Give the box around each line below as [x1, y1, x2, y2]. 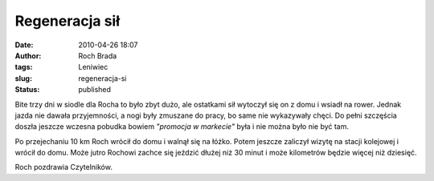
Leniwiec [78, 62, 108, 72]
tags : [14, 62, 33, 72]
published [78, 85, 112, 95]
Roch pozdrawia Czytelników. [14, 163, 113, 172]
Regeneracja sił [14, 12, 121, 30]
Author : [14, 50, 42, 60]
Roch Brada [78, 50, 117, 60]
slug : [14, 73, 32, 83]
